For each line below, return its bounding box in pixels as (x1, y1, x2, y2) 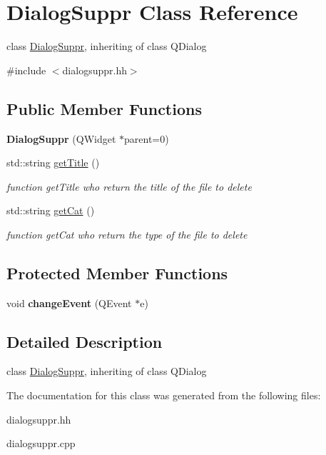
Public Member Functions (6, 97, 202, 119)
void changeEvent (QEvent (6, 295, 132, 310)
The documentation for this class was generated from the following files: (6, 388, 321, 403)
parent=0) (124, 131, 169, 146)
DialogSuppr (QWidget (6, 131, 116, 146)
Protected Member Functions (6, 261, 228, 284)
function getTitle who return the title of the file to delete (6, 179, 252, 194)
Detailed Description (6, 330, 163, 352)
